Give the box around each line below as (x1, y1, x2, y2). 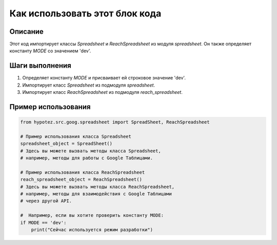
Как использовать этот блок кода (9, 8, 162, 19)
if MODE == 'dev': (20, 219, 67, 226)
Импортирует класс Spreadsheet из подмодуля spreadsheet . (22, 82, 155, 88)
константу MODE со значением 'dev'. (9, 48, 91, 54)
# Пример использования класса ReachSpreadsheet (20, 169, 145, 175)
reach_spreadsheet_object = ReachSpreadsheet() (20, 177, 142, 182)
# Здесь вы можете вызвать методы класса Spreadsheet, (20, 148, 161, 154)
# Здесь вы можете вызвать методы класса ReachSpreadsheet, (20, 183, 175, 190)
